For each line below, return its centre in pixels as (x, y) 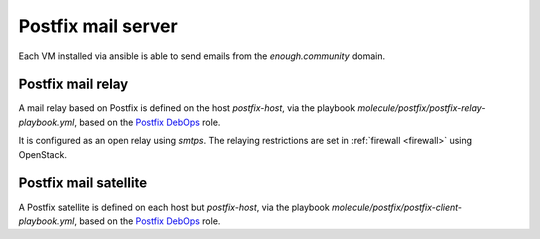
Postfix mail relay (73, 84)
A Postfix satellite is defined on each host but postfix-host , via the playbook (174, 207)
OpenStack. (42, 154)
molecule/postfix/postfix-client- (397, 207)
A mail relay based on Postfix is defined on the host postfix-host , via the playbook (187, 108)
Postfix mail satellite (83, 183)
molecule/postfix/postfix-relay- (421, 108)
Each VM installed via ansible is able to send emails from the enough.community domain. (201, 56)
